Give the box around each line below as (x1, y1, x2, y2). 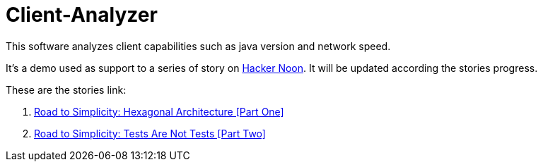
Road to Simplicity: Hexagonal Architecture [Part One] (34, 105, 284, 118)
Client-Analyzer (6, 3, 158, 27)
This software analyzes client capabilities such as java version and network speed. (6, 39, 391, 52)
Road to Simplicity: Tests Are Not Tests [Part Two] (34, 127, 266, 140)
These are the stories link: (6, 83, 127, 96)
